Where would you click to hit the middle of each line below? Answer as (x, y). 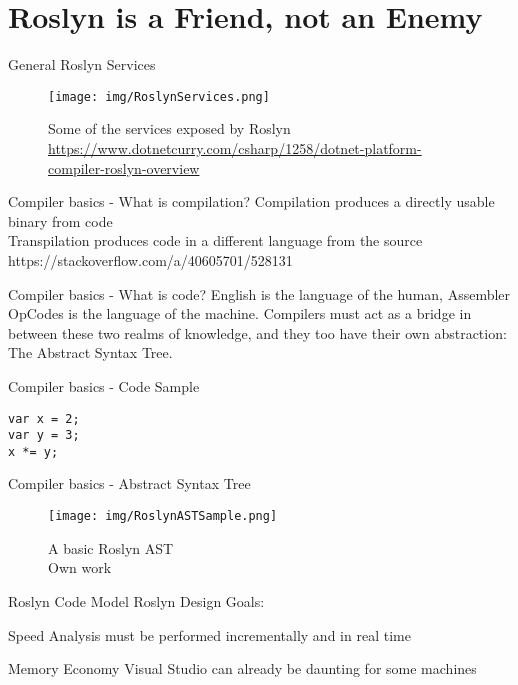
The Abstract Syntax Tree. (90, 352)
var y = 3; (44, 435)
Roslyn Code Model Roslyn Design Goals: (136, 600)
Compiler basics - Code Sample (104, 385)
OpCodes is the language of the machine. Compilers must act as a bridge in (240, 313)
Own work (80, 567)
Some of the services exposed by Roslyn (169, 128)
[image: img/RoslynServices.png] (159, 96)
